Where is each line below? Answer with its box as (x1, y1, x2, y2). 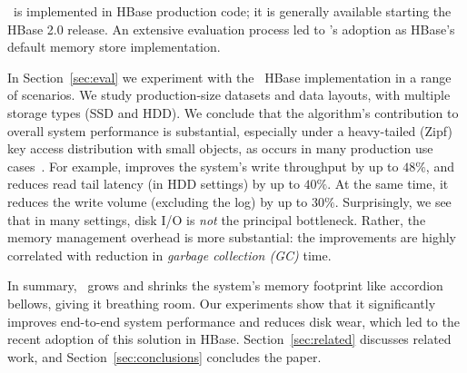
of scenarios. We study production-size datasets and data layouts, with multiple (7, 85, 451, 104)
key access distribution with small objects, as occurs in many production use (7, 139, 433, 158)
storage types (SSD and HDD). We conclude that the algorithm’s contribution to (7, 103, 459, 122)
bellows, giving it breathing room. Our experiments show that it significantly (7, 293, 436, 312)
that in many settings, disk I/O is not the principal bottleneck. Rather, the (7, 210, 426, 229)
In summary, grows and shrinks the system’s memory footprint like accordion (7, 276, 443, 295)
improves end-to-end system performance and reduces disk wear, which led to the (7, 311, 460, 330)
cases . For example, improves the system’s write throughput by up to (7, 156, 399, 175)
